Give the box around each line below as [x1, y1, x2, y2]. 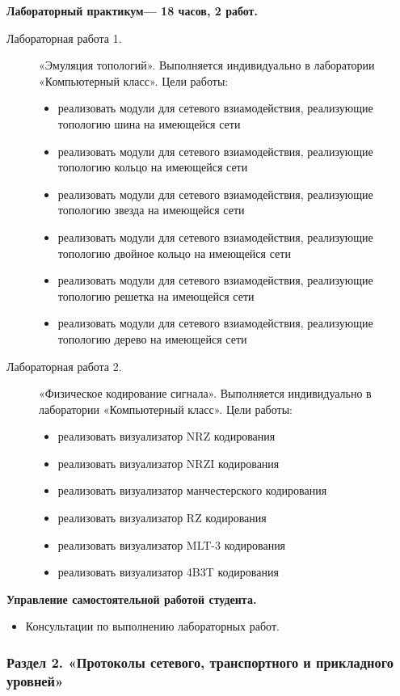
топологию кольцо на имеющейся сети [57, 158, 248, 175]
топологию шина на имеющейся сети [57, 115, 241, 132]
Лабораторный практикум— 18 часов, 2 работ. [6, 2, 258, 19]
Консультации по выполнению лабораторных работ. [25, 618, 280, 635]
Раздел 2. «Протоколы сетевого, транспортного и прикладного [6, 652, 394, 672]
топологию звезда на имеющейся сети [57, 201, 245, 218]
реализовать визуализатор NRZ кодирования [57, 428, 276, 445]
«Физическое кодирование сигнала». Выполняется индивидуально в [39, 385, 372, 402]
